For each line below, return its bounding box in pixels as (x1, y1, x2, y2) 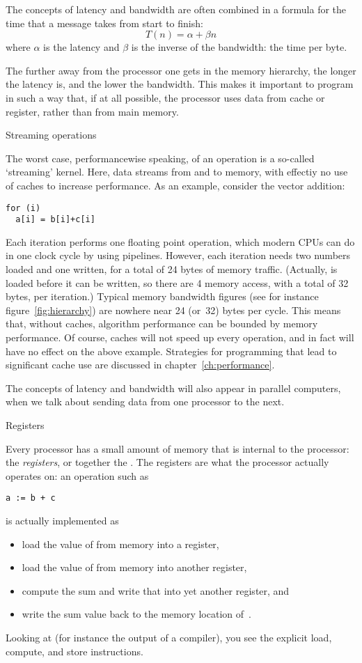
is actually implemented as (6, 513, 119, 527)
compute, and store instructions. (6, 643, 143, 658)
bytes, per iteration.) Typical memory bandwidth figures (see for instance (6, 289, 319, 304)
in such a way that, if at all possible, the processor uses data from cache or (6, 90, 325, 104)
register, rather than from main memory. (6, 104, 179, 118)
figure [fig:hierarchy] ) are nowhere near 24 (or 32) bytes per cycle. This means (6, 302, 341, 317)
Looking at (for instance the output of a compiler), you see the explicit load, (6, 630, 332, 644)
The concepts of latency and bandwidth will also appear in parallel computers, (6, 380, 341, 395)
